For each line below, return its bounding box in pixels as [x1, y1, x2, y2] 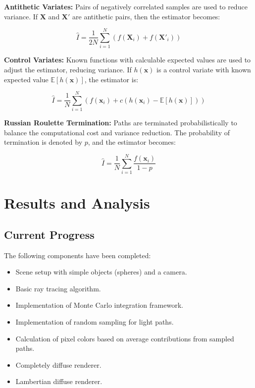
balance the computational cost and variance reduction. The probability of [4, 127, 230, 137]
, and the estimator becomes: [88, 137, 176, 147]
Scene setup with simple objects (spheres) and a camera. [15, 267, 187, 277]
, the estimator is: [84, 74, 139, 84]
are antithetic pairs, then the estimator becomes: [72, 11, 220, 21]
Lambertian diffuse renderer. [15, 376, 102, 387]
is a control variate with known [156, 64, 251, 74]
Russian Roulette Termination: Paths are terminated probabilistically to [4, 117, 237, 128]
